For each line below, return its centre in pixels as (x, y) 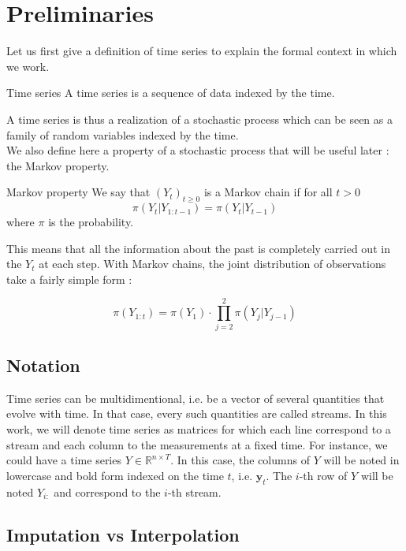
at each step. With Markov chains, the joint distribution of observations (212, 264)
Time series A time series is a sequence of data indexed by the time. (171, 93)
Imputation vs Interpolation (123, 534)
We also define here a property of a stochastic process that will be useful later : (198, 150)
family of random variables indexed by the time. (123, 134)
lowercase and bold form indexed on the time (115, 475)
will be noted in (361, 460)
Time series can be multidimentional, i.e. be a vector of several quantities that (196, 398)
